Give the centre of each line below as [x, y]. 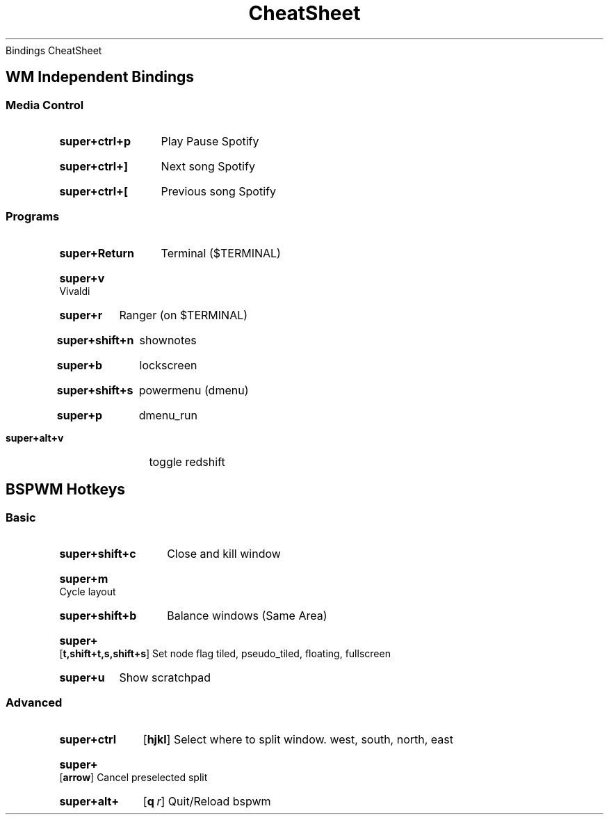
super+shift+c [98, 553]
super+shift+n [95, 340]
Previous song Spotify [218, 191]
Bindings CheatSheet [54, 50]
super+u [82, 677]
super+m [84, 578]
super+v [82, 278]
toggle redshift [187, 461]
